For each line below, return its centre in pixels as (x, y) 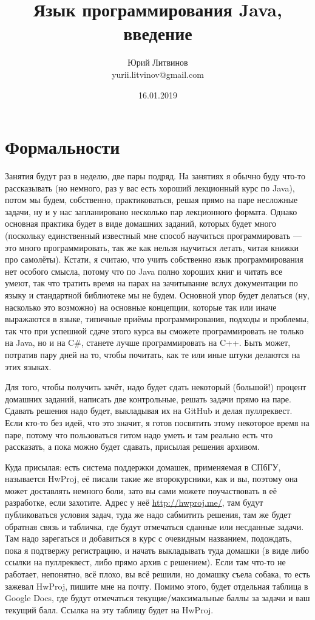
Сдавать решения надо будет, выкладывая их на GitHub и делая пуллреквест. (149, 411)
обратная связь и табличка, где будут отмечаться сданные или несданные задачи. (154, 526)
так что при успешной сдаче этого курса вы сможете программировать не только (154, 330)
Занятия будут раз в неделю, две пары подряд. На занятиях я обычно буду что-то (155, 176)
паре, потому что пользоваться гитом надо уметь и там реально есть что (139, 434)
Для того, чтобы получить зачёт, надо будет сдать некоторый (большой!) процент (156, 387)
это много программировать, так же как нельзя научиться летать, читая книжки (152, 247)
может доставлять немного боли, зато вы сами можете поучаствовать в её (141, 490)
